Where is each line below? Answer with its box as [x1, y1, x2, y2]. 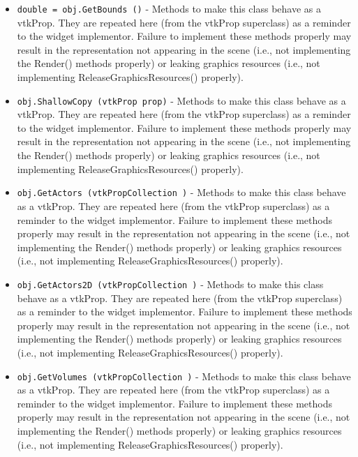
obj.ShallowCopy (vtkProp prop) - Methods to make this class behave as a [17, 93, 346, 107]
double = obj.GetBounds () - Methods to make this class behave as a [17, 1, 321, 15]
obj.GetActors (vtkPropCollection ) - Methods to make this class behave [17, 185, 346, 200]
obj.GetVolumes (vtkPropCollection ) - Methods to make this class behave [17, 368, 351, 383]
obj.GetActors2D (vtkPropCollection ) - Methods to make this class [17, 276, 324, 291]
